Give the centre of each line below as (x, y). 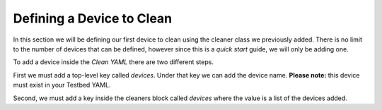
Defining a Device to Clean (93, 18)
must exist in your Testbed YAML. (62, 85)
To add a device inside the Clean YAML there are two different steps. (114, 62)
